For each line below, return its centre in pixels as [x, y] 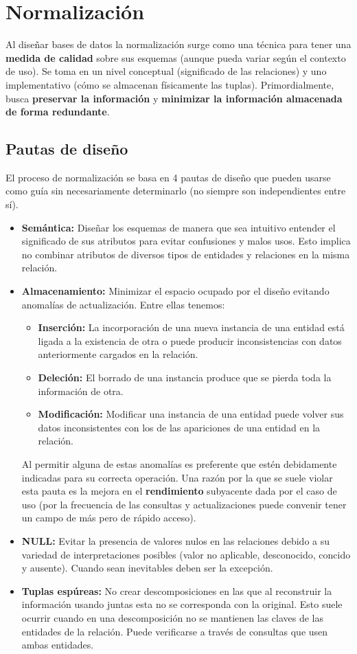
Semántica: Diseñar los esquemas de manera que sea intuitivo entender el [178, 227]
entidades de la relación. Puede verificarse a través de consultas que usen [175, 631]
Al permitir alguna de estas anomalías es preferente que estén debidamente [179, 463]
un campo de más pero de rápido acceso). [109, 518]
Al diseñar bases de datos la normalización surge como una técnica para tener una [178, 44]
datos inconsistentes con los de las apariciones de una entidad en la [179, 427]
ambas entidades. [58, 645]
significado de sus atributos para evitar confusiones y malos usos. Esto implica [186, 241]
